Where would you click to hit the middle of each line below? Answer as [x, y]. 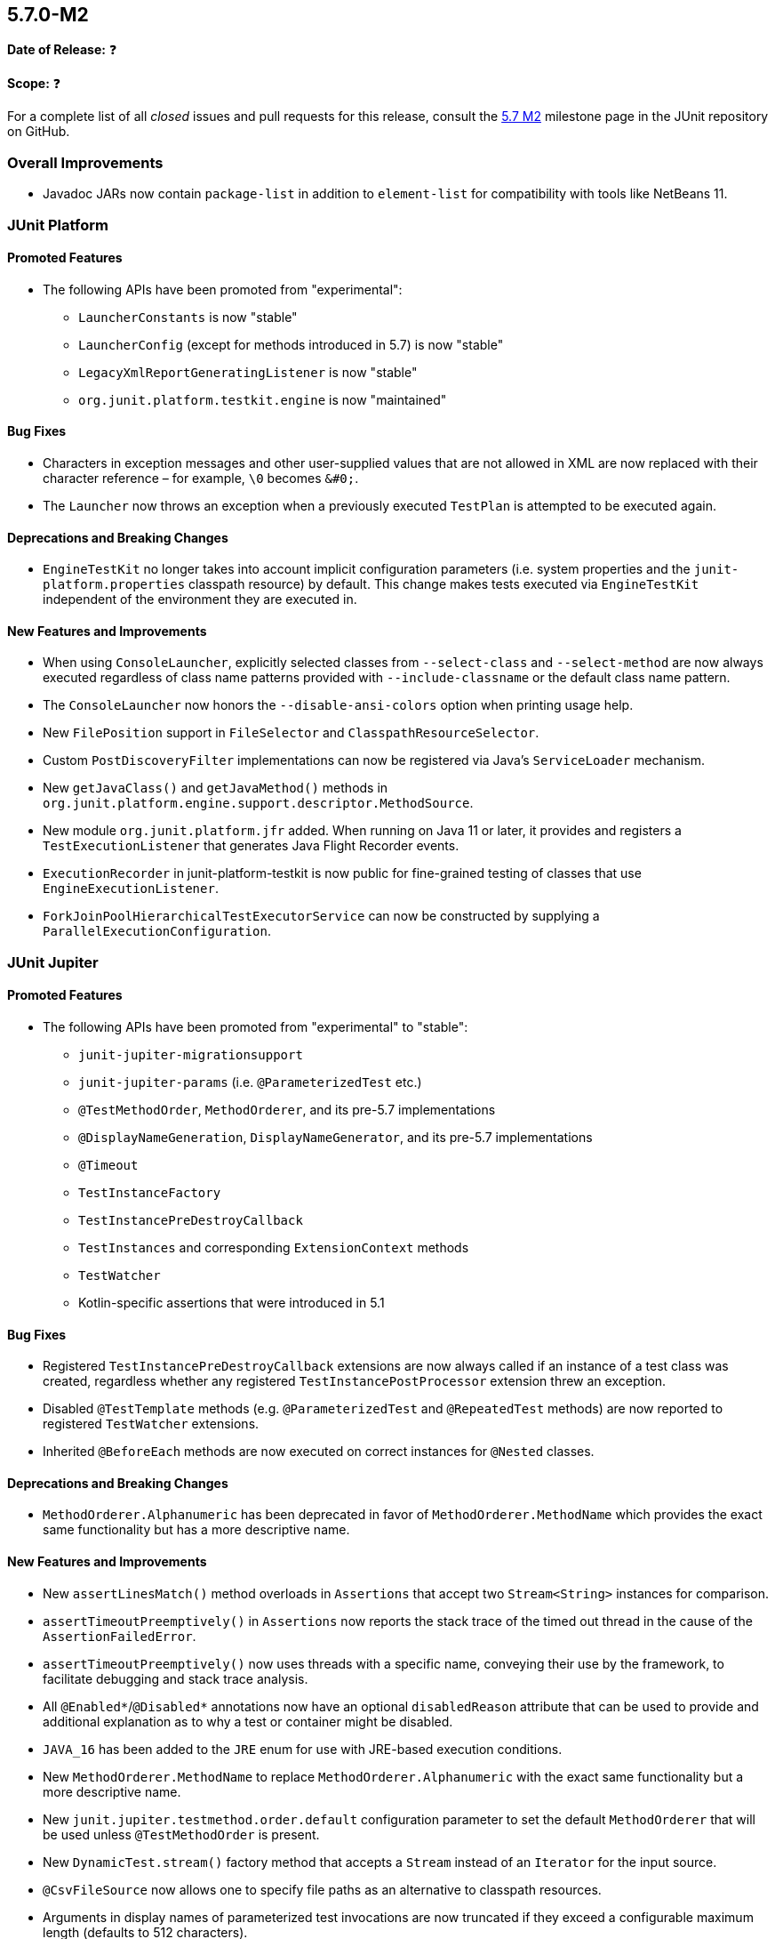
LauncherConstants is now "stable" [188, 317]
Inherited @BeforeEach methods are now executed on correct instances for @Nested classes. [319, 1452]
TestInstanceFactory [150, 1193]
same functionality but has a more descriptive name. [196, 1530]
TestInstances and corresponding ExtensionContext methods [274, 1248]
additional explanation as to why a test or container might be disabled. [248, 1721]
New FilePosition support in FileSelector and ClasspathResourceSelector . [291, 733]
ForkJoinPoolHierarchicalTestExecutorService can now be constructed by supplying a [321, 916]
